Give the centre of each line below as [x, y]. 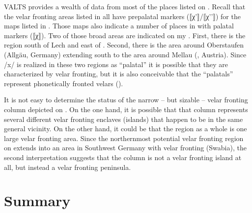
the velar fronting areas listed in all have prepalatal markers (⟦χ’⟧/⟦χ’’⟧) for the [122, 16]
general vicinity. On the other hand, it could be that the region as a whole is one [126, 129]
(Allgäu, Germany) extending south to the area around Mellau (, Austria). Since [125, 54]
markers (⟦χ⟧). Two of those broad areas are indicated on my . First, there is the [125, 35]
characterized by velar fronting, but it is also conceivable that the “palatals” [119, 74]
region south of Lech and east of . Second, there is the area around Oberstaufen [124, 45]
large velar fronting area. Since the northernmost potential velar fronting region [124, 138]
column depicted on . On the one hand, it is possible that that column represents [126, 109]
